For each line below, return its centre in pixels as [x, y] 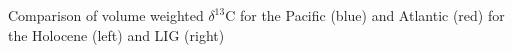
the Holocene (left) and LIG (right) [116, 34]
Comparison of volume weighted [106, 15]
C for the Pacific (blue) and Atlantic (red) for [365, 15]
